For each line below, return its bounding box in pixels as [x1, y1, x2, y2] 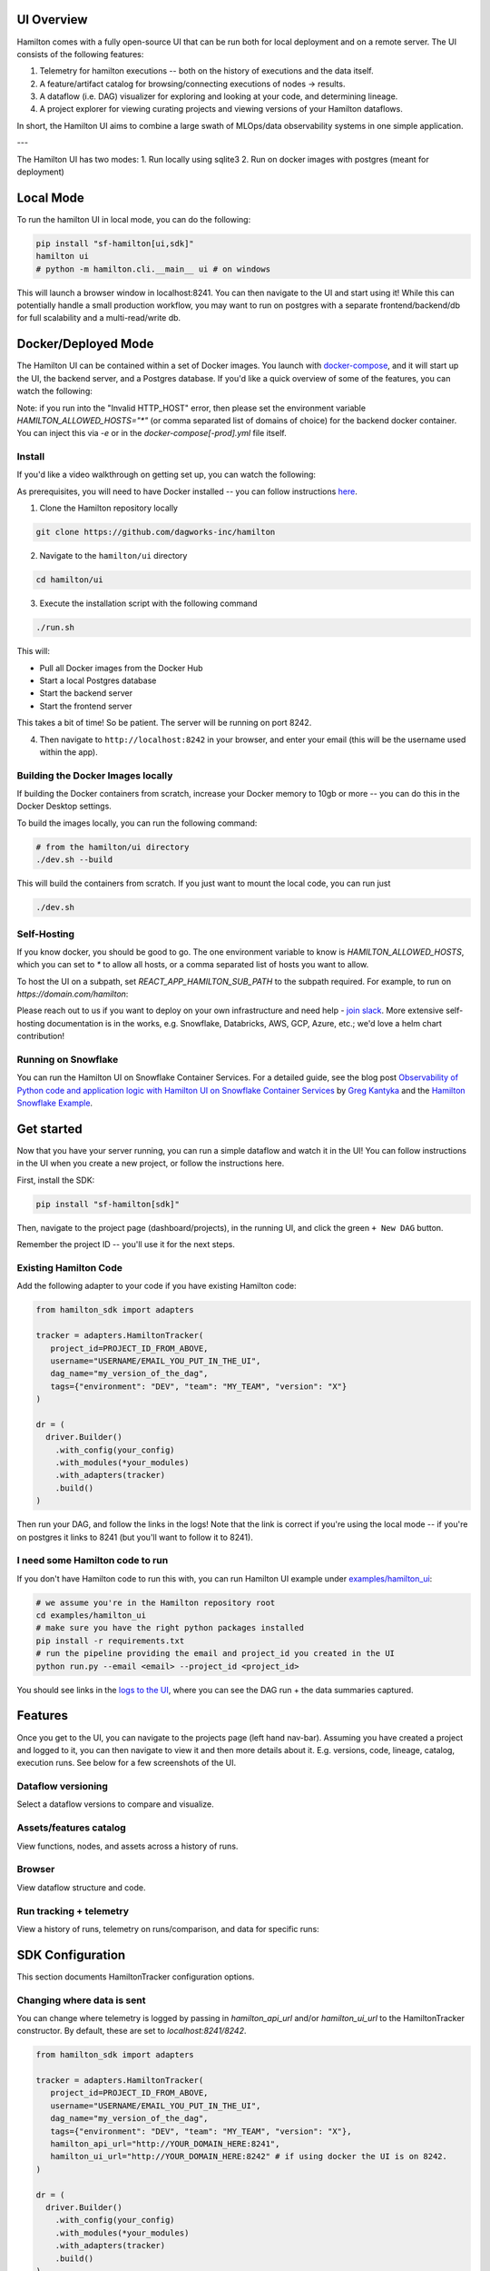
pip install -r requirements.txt [35, 1635, 185, 1646]
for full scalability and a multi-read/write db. [16, 312, 181, 323]
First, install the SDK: [16, 1175, 95, 1185]
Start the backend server [39, 688, 133, 699]
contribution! [16, 1031, 65, 1042]
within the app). [39, 746, 99, 758]
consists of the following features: [16, 48, 144, 59]
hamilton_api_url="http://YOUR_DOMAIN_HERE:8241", [50, 2139, 280, 2149]
